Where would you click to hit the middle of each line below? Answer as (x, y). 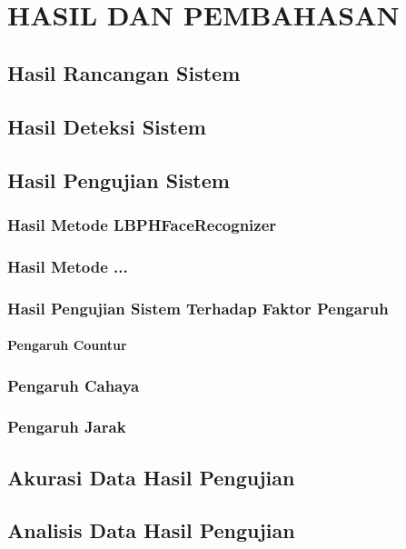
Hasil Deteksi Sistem (107, 126)
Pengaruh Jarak (67, 427)
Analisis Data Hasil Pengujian (151, 530)
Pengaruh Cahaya (74, 385)
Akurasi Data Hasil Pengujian (151, 477)
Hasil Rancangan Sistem (124, 72)
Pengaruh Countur (67, 345)
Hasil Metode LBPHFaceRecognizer (142, 224)
